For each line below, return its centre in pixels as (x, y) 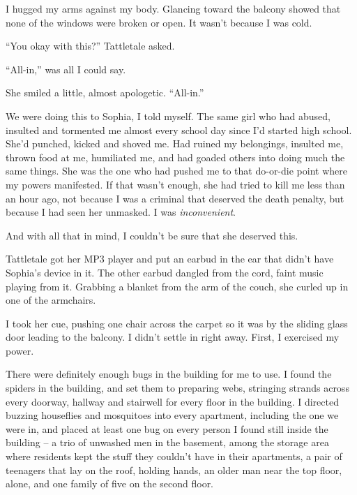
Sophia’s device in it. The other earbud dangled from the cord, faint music (165, 272)
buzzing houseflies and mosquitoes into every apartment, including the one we (172, 415)
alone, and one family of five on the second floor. (110, 483)
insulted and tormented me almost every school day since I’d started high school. (179, 130)
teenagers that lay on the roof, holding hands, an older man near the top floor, (174, 470)
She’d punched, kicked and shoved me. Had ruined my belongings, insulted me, (175, 143)
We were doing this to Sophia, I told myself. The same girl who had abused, (168, 116)
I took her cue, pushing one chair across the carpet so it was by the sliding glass (177, 323)
